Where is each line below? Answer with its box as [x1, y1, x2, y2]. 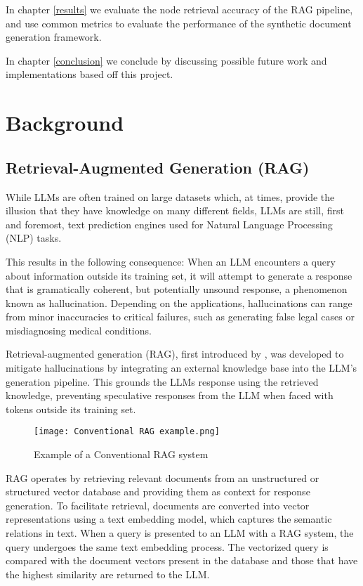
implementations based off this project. [6, 67, 173, 82]
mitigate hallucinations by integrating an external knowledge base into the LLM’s [6, 360, 357, 375]
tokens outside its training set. [6, 401, 136, 416]
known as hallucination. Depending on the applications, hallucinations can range [6, 295, 352, 310]
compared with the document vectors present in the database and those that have [6, 553, 358, 568]
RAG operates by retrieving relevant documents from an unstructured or [6, 470, 319, 485]
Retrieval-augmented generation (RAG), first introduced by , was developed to [6, 346, 344, 361]
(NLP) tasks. [6, 230, 62, 245]
